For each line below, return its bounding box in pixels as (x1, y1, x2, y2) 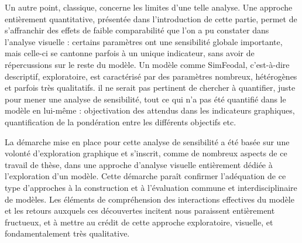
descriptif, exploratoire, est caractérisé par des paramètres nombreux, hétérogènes (5, 70, 297, 82)
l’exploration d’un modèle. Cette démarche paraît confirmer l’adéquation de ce (5, 170, 286, 182)
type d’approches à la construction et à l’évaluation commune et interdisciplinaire (5, 181, 297, 193)
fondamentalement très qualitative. (5, 227, 130, 239)
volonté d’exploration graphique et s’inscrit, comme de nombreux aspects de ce (5, 147, 287, 159)
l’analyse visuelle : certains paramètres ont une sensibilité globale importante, (5, 35, 283, 47)
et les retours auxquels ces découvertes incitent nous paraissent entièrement (5, 204, 275, 217)
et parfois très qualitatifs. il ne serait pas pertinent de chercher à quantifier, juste (5, 81, 296, 94)
